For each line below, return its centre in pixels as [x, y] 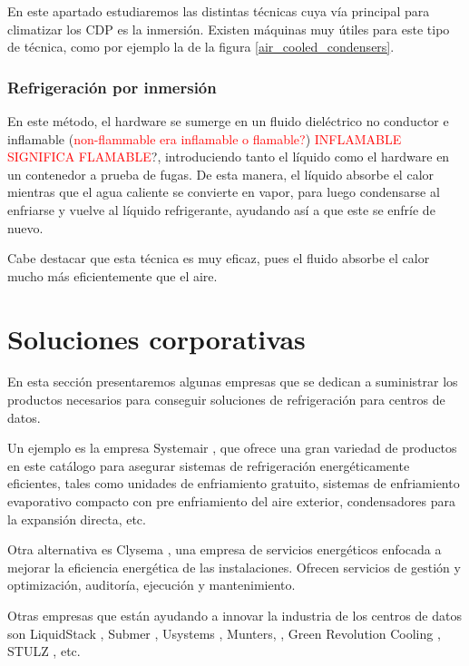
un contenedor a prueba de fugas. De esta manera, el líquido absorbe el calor [221, 174]
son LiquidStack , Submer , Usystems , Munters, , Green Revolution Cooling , [224, 633]
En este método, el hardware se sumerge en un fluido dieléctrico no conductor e [228, 121]
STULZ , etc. [44, 651]
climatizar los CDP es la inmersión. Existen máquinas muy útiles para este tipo [229, 29]
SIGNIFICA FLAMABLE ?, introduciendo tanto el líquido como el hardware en [229, 157]
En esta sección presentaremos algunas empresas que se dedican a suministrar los [233, 382]
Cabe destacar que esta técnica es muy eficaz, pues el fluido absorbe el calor [219, 258]
